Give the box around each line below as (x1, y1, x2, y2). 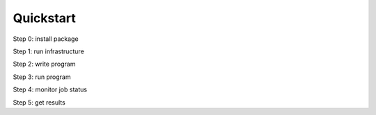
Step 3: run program (13, 73, 71, 81)
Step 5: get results (13, 98, 65, 107)
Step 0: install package (13, 35, 79, 43)
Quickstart (13, 10, 77, 26)
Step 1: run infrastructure (13, 47, 85, 55)
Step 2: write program (13, 60, 76, 69)
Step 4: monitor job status (13, 85, 87, 94)
